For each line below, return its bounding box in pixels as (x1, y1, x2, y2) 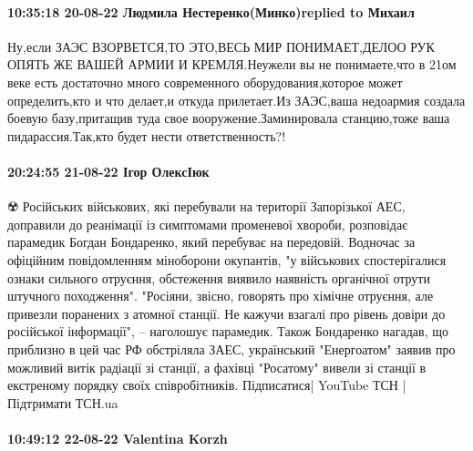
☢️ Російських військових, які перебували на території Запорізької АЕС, (7, 197, 406, 216)
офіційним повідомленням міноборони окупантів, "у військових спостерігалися (7, 250, 447, 269)
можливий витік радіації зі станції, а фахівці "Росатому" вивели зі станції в (7, 357, 427, 376)
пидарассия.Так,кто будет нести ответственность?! (7, 126, 286, 145)
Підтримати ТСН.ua (7, 393, 118, 412)
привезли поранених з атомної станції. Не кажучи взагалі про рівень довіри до (7, 303, 446, 323)
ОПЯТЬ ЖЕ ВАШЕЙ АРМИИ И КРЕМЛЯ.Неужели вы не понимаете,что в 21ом (7, 55, 457, 74)
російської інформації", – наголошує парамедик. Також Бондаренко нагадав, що (7, 322, 449, 341)
